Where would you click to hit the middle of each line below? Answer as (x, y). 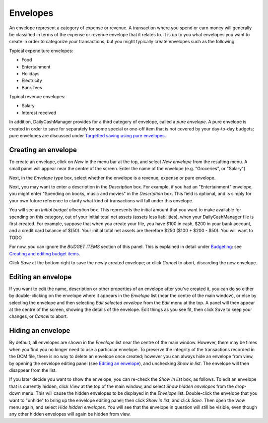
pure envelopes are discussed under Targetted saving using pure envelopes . (88, 136)
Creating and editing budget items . (45, 253)
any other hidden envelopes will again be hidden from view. (70, 414)
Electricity (32, 81)
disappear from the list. (33, 370)
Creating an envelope (43, 150)
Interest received (39, 113)
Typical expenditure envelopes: (41, 51)
